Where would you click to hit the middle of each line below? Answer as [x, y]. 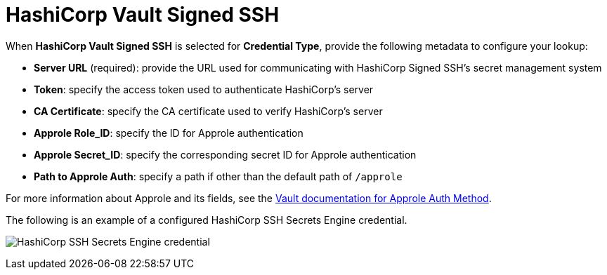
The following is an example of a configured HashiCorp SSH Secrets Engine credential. [207, 220]
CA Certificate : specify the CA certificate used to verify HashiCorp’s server [208, 111]
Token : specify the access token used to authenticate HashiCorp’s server [204, 89]
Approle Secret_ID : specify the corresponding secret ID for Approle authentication [225, 154]
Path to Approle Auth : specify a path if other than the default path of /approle [218, 176]
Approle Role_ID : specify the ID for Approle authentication [169, 133]
